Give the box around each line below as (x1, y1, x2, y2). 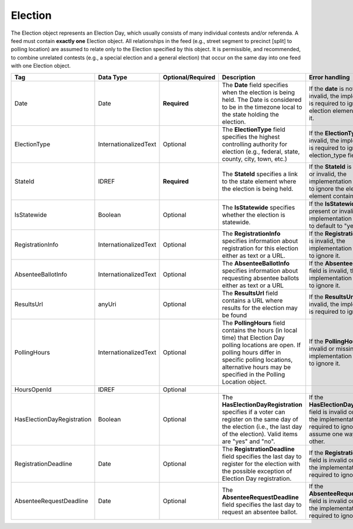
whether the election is (221, 211, 285, 219)
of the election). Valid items (221, 430, 298, 438)
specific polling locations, (221, 355, 293, 364)
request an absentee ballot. (221, 508, 298, 516)
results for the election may (221, 304, 298, 312)
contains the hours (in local (221, 326, 297, 334)
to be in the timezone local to (221, 103, 302, 111)
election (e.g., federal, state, (221, 147, 300, 155)
